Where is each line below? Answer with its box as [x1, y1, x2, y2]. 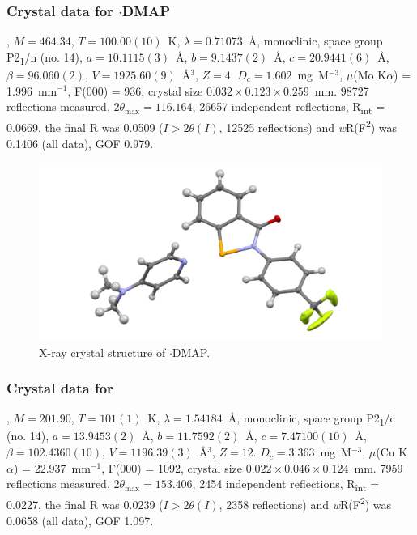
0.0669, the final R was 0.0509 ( [6, 118, 164, 135]
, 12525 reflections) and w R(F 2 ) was [219, 117, 398, 135]
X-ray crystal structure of [39, 343, 166, 360]
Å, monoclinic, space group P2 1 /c [228, 410, 395, 429]
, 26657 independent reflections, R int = [192, 98, 385, 117]
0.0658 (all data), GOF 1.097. [6, 512, 154, 529]
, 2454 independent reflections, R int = [192, 475, 380, 495]
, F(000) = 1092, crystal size [101, 459, 242, 476]
